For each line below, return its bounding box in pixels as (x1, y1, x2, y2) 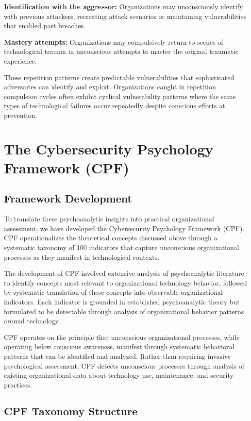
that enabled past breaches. (4, 20, 85, 31)
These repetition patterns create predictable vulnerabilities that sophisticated (4, 72, 234, 82)
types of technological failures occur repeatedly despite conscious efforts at (4, 101, 225, 111)
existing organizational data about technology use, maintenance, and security (4, 370, 234, 380)
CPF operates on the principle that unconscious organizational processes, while (4, 332, 240, 342)
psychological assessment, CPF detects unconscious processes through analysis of (4, 360, 244, 370)
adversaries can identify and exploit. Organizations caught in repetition (4, 82, 216, 92)
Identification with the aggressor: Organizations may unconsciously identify (4, 1, 243, 11)
